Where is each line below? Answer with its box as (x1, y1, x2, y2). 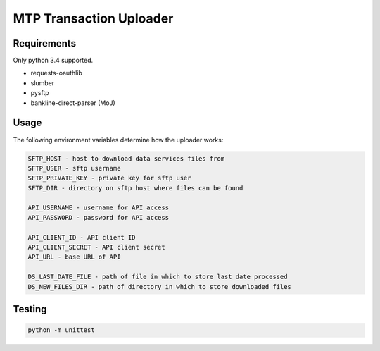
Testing (13, 303, 47, 315)
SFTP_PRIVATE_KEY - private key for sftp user (27, 174, 191, 183)
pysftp (30, 89, 49, 97)
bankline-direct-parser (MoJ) (30, 99, 115, 107)
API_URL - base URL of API (27, 253, 121, 261)
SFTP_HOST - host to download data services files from (27, 154, 225, 162)
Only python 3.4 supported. (13, 56, 94, 65)
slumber (30, 78, 55, 87)
